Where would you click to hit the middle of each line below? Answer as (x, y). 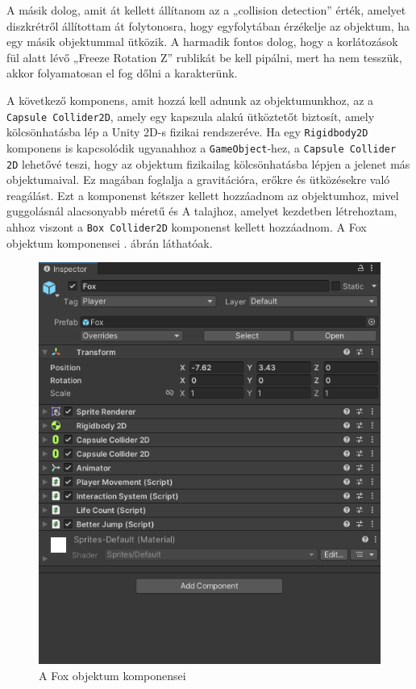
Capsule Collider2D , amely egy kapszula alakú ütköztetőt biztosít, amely (191, 116)
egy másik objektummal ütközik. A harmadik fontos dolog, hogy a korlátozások (202, 42)
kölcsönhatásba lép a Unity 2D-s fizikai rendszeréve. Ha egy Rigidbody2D (187, 132)
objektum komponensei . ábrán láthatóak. (110, 242)
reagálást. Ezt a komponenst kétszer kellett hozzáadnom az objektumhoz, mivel (203, 195)
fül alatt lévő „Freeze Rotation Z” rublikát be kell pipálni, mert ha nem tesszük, (204, 57)
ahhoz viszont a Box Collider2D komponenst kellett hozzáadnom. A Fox (187, 226)
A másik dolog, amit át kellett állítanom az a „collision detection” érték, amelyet (206, 10)
